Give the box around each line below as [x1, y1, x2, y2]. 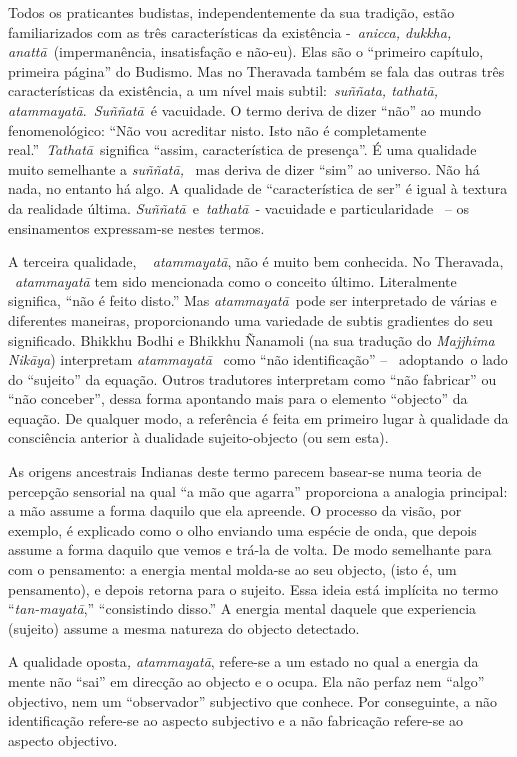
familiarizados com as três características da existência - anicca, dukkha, [8, 21, 452, 42]
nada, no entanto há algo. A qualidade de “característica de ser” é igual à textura [8, 178, 508, 199]
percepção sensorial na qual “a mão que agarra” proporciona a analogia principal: [8, 480, 508, 501]
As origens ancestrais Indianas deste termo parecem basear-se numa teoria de [8, 461, 482, 482]
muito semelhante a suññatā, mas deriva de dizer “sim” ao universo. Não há [8, 158, 480, 179]
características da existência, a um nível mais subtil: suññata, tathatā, [8, 80, 439, 101]
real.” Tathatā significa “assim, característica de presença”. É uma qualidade [8, 139, 477, 160]
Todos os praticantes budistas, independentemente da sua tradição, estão [8, 2, 455, 22]
